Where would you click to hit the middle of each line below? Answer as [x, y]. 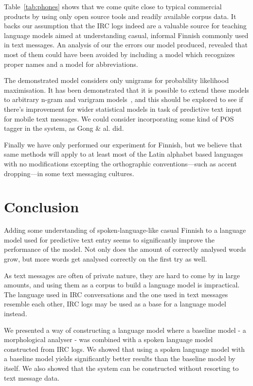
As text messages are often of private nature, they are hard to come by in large [122, 275]
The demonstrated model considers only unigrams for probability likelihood [117, 80]
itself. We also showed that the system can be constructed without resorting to [121, 368]
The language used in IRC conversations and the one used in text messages [116, 294]
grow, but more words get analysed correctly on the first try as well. [106, 259]
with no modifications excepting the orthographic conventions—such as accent [120, 163]
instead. [16, 313]
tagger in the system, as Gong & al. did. [64, 128]
